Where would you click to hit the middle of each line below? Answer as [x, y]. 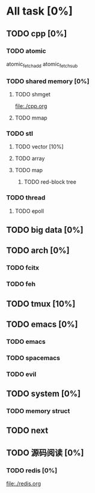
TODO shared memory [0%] [48, 81]
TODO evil [21, 374]
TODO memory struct [38, 411]
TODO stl [20, 133]
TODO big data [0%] [45, 230]
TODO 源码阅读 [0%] [45, 453]
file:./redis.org [23, 484]
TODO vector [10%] [39, 147]
